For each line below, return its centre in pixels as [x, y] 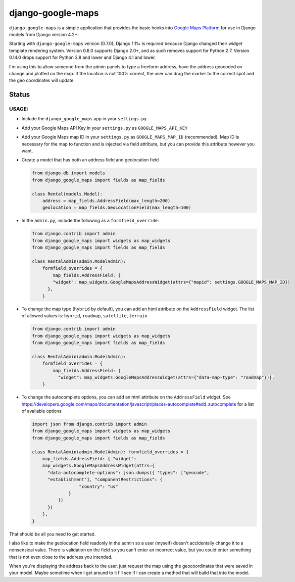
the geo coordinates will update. [42, 80]
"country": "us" [98, 486]
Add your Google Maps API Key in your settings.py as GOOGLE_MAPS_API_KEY [104, 128]
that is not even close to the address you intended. [61, 557]
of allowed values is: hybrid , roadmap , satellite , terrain [85, 316]
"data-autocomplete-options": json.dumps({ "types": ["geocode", [129, 472]
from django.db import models [69, 173]
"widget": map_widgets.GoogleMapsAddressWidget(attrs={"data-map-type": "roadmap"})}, [166, 377]
